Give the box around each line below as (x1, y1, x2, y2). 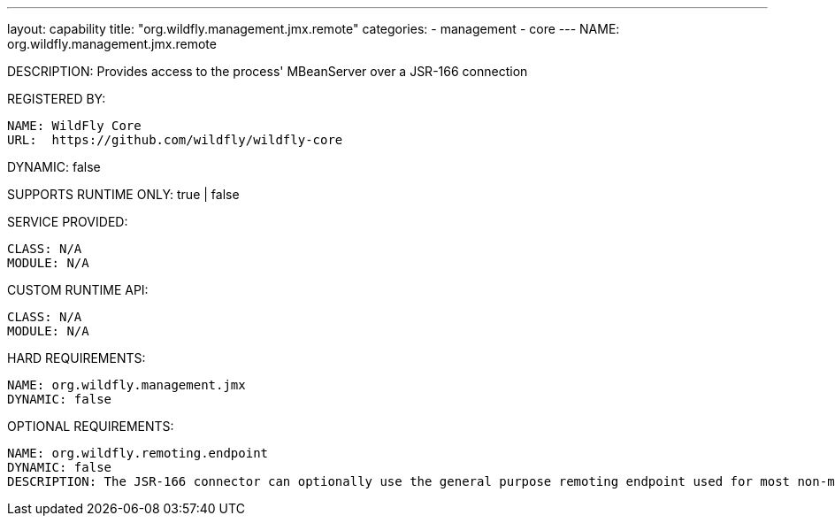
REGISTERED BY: (7, 91, 106, 106)
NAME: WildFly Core (7, 119, 142, 133)
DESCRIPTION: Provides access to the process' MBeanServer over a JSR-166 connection (7, 64, 528, 79)
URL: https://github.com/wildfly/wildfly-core (7, 133, 343, 147)
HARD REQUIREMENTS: (7, 350, 146, 365)
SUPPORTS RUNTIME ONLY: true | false (7, 187, 240, 202)
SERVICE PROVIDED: (7, 214, 128, 229)
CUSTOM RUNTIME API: (7, 282, 149, 297)
